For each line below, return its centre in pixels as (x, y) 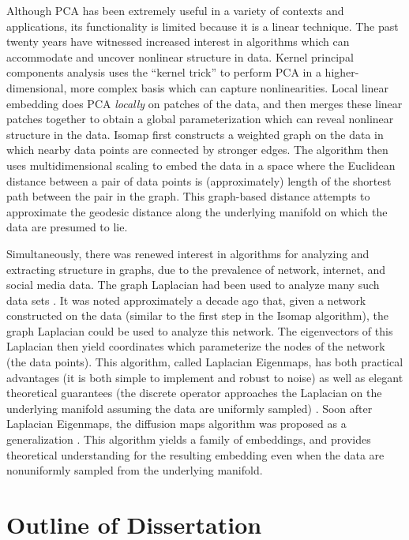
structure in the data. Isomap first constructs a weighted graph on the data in (195, 134)
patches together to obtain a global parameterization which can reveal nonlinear (200, 119)
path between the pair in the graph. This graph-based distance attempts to (188, 196)
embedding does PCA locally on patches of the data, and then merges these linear (204, 103)
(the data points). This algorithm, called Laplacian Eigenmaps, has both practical (205, 362)
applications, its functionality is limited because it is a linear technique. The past (203, 26)
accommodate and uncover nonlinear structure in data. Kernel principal (180, 56)
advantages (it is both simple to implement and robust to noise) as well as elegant (205, 377)
